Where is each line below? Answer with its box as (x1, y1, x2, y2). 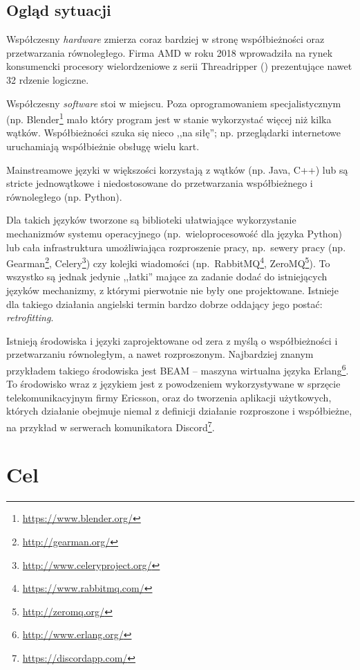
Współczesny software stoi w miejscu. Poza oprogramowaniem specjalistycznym (6, 96, 341, 110)
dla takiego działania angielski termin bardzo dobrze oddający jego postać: (6, 296, 323, 311)
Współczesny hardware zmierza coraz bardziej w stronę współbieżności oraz (6, 32, 325, 46)
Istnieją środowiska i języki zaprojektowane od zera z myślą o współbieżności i (6, 333, 338, 347)
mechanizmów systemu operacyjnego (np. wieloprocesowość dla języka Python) (6, 226, 342, 240)
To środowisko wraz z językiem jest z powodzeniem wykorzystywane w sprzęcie (6, 377, 341, 391)
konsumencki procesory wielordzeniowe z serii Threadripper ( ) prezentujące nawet (6, 59, 352, 73)
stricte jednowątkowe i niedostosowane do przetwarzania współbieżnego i (6, 176, 313, 190)
